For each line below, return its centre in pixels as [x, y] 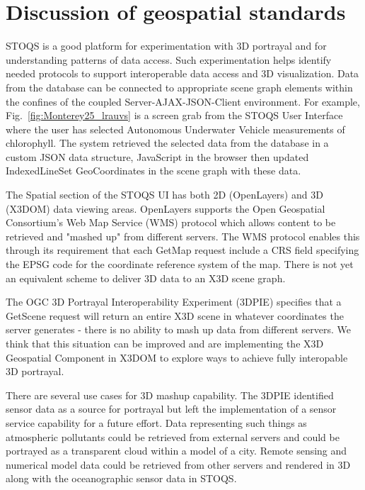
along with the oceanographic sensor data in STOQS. [121, 478]
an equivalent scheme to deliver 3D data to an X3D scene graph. [146, 278]
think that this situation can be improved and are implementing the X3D [165, 343]
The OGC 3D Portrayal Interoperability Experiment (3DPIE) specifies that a [174, 302]
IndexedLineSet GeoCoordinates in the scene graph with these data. [153, 171]
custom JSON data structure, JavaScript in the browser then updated [157, 156]
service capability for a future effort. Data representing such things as [156, 422]
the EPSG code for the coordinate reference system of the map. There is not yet [180, 264]
